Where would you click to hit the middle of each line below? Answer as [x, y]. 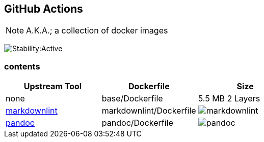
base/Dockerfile [132, 99]
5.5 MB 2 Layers [229, 99]
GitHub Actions [44, 9]
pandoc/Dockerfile [137, 123]
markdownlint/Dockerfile [149, 111]
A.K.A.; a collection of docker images [97, 31]
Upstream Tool [53, 86]
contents [22, 66]
